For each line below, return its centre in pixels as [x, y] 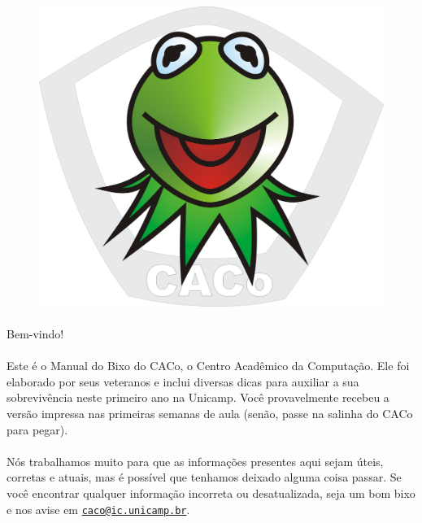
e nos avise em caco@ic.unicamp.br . [98, 509]
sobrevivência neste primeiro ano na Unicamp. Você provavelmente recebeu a [198, 397]
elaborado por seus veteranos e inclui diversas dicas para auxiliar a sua [183, 381]
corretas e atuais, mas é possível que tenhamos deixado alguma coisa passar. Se [204, 477]
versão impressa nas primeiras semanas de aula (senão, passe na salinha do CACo [210, 414]
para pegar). [37, 429]
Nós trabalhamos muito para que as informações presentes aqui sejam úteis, [195, 461]
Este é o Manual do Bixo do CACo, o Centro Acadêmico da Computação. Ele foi [208, 366]
